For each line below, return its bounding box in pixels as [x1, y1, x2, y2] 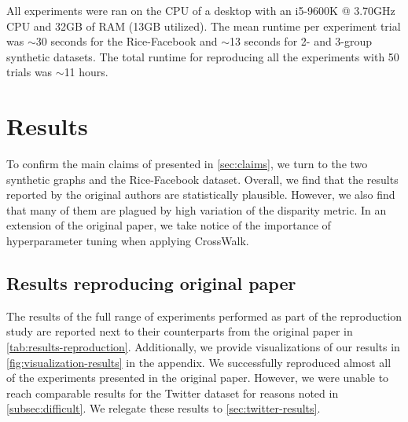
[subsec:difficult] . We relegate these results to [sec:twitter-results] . [6, 400, 321, 416]
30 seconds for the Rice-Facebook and [35, 33, 218, 50]
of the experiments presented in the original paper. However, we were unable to [6, 369, 389, 386]
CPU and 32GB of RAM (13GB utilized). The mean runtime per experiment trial [6, 17, 401, 34]
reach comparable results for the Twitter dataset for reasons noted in [6, 384, 339, 401]
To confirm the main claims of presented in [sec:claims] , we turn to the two [6, 156, 368, 172]
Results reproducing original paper [6, 271, 296, 295]
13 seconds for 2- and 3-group [230, 33, 373, 50]
